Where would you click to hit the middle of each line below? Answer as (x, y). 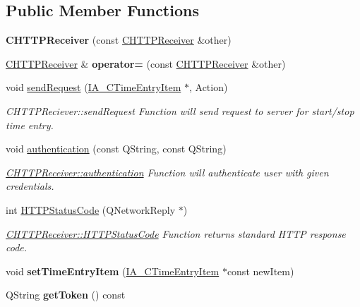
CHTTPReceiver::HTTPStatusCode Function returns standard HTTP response (176, 233)
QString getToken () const (66, 295)
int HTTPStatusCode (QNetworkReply (91, 209)
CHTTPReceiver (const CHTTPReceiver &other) (119, 40)
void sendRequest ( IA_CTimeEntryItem (94, 87)
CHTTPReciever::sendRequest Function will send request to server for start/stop (180, 110)
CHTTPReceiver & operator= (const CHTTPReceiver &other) (146, 63)
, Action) (208, 87)
